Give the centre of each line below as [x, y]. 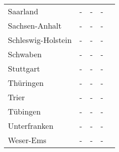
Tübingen [24, 111]
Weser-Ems [27, 140]
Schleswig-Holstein [40, 40]
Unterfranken [31, 126]
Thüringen [26, 83]
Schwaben [25, 54]
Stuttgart [24, 68]
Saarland [23, 11]
